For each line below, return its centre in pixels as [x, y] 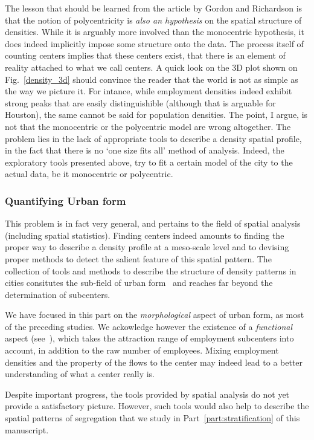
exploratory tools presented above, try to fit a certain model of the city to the [149, 162]
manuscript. [27, 429]
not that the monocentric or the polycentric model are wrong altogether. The [148, 126]
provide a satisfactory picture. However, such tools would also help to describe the [157, 406]
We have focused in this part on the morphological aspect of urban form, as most [155, 315]
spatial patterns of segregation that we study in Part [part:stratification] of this [152, 418]
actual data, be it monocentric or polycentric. [89, 174]
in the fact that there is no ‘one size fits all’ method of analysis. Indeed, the [145, 150]
